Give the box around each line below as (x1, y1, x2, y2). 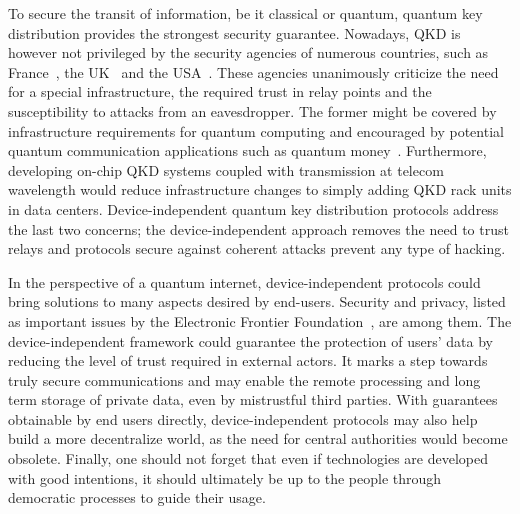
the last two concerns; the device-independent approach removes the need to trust (8, 218, 509, 239)
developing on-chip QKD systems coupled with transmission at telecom (8, 159, 444, 180)
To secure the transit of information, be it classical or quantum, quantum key (8, 3, 483, 23)
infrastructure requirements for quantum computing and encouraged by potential (8, 120, 504, 141)
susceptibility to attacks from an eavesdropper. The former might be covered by (8, 100, 497, 121)
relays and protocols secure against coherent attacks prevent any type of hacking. (8, 238, 506, 259)
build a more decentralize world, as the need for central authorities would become (8, 428, 508, 449)
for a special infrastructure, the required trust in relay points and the (8, 81, 432, 102)
